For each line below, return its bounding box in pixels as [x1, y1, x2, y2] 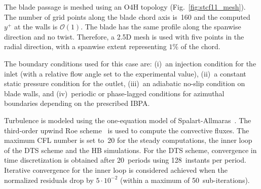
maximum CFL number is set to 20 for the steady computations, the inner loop [4, 135, 252, 145]
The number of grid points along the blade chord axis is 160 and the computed [4, 11, 250, 22]
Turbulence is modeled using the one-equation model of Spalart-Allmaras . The [4, 115, 251, 125]
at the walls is [14, 21, 58, 32]
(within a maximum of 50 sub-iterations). [120, 174, 250, 185]
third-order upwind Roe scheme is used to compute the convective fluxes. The [4, 125, 249, 135]
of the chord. [180, 41, 220, 52]
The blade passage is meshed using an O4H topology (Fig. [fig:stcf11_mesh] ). [4, 2, 246, 12]
